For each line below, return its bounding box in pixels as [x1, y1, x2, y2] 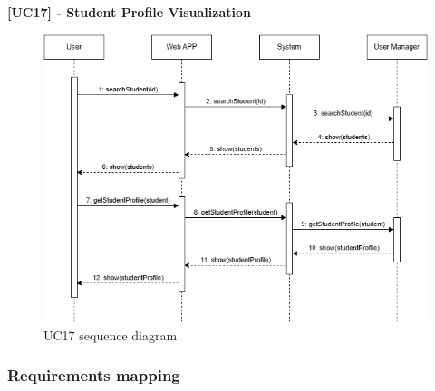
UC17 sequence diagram [43, 325, 178, 344]
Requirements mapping [7, 364, 180, 386]
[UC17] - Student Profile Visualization [7, 3, 251, 21]
